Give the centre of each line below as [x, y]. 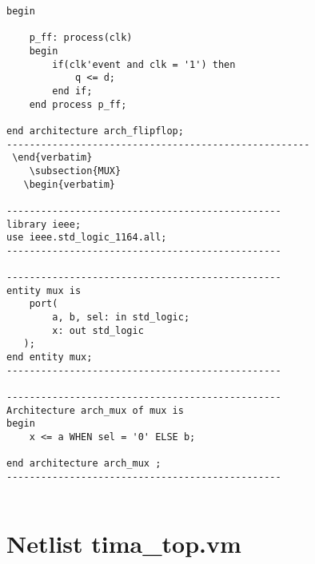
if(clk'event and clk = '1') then [144, 64]
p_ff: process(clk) [81, 38]
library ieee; [44, 224]
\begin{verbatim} [70, 184]
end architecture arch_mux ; [84, 464]
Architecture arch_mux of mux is [95, 410]
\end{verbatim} [52, 158]
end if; [72, 91]
